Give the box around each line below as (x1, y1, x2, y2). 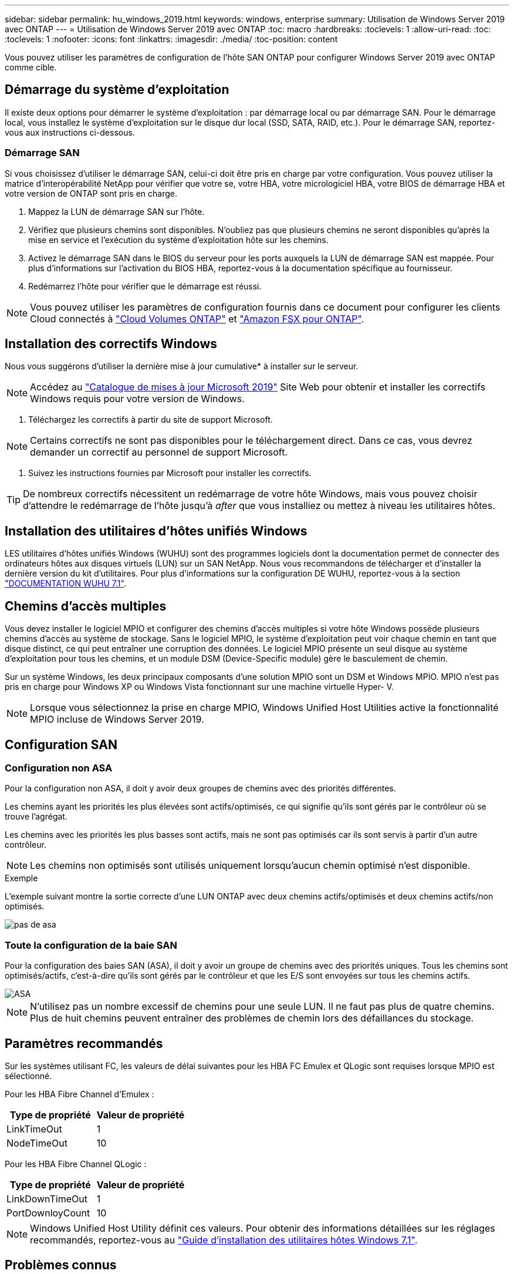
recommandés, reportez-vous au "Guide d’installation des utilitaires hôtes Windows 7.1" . (30, 1233, 418, 1246)
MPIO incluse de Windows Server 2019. (30, 713, 204, 726)
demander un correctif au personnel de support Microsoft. (30, 446, 288, 459)
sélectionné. (5, 1070, 52, 1081)
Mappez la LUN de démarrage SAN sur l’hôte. (28, 206, 205, 217)
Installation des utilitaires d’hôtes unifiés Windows (5, 523, 307, 538)
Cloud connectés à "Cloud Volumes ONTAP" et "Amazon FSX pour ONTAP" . (30, 312, 364, 325)
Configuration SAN (5, 737, 117, 752)
